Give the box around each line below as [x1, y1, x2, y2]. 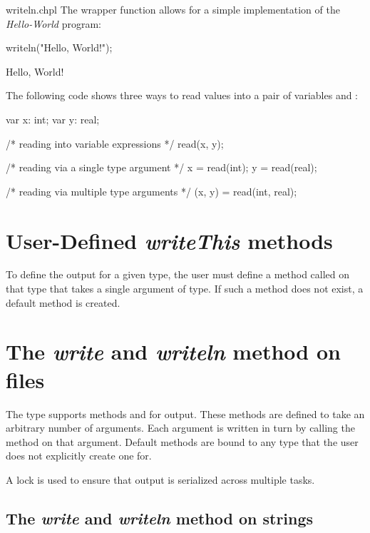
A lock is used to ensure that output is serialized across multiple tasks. [6, 472, 315, 487]
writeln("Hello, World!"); [6, 40, 113, 55]
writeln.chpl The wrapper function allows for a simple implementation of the [6, 2, 340, 16]
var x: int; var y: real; [6, 111, 100, 126]
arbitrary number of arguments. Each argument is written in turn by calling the [6, 420, 355, 435]
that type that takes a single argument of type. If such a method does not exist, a [6, 281, 364, 296]
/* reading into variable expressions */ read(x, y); [6, 136, 224, 151]
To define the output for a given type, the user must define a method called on [6, 267, 350, 282]
